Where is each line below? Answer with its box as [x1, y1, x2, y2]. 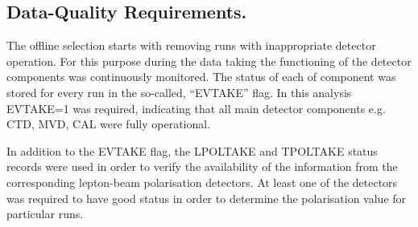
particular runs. [6, 205, 84, 222]
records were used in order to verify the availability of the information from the [6, 158, 398, 175]
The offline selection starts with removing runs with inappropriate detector [6, 37, 376, 54]
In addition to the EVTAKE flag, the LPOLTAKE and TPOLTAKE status [6, 142, 378, 159]
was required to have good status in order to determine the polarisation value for [6, 189, 407, 206]
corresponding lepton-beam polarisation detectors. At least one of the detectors [6, 173, 398, 190]
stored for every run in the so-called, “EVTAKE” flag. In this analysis [6, 83, 352, 100]
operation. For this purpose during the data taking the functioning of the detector [6, 52, 412, 69]
